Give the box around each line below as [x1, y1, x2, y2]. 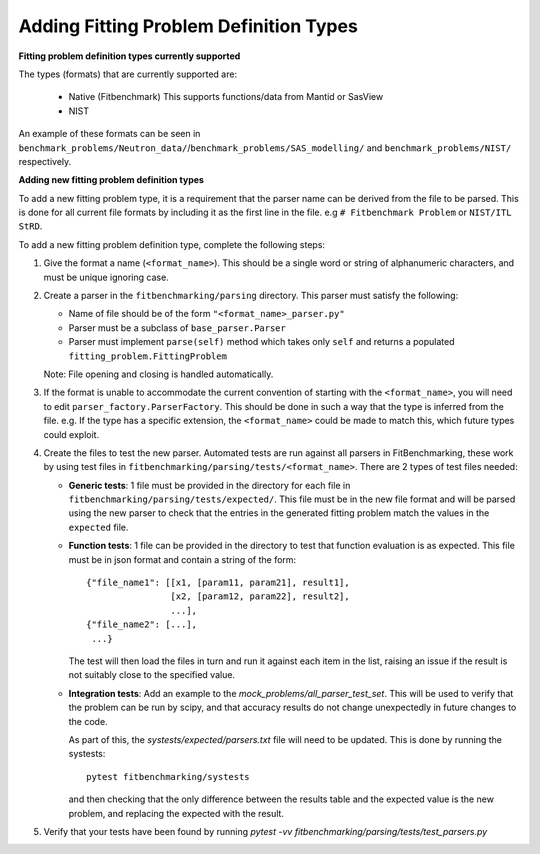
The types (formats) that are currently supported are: [18, 68, 238, 80]
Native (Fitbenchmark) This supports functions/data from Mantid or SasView [68, 91, 384, 103]
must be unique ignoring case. [43, 271, 169, 283]
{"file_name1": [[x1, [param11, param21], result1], [86, 577, 350, 589]
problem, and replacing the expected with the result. [68, 807, 285, 819]
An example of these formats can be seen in [18, 128, 201, 140]
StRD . [18, 220, 43, 232]
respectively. [18, 155, 72, 167]
